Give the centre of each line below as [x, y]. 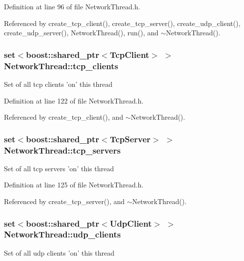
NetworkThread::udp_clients [62, 234]
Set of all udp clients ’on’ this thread [59, 252]
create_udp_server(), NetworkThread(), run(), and [81, 33]
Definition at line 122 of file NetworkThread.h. [74, 100]
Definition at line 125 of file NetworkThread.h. [74, 185]
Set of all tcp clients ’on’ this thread [58, 84]
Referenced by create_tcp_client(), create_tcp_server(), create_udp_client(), [122, 23]
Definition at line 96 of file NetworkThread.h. [72, 6]
